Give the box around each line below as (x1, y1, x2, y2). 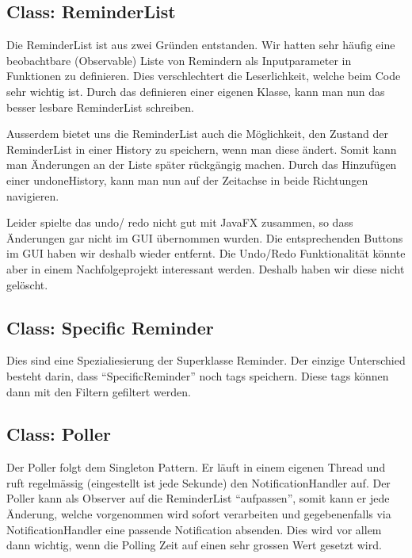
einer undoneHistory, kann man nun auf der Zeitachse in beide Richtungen (6, 171, 368, 188)
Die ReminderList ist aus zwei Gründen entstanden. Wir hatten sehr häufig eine (6, 36, 395, 53)
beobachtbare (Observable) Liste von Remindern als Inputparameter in (6, 52, 352, 68)
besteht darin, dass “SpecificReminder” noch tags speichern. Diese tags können (6, 367, 389, 384)
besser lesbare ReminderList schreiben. (6, 98, 194, 115)
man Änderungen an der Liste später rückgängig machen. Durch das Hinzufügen (6, 156, 397, 173)
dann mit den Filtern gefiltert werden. (6, 383, 191, 399)
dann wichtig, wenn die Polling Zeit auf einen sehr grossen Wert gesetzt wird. (6, 537, 382, 553)
